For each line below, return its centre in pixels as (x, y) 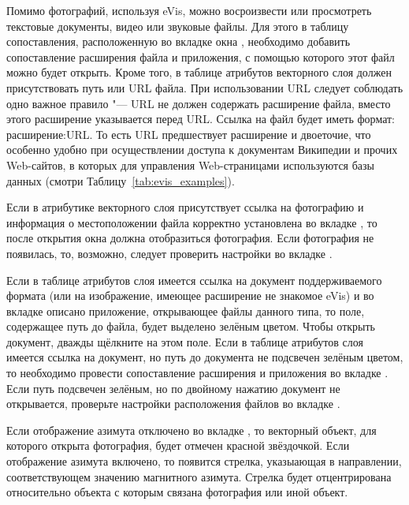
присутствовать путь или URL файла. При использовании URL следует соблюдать (205, 87)
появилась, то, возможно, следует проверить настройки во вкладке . (169, 253)
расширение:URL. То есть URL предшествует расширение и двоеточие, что (189, 134)
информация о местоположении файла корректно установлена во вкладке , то (192, 222)
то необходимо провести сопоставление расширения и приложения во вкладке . (197, 373)
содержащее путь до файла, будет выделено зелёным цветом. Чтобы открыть (191, 326)
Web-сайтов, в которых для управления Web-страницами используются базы (190, 165)
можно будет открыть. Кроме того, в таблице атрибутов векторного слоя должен (199, 72)
